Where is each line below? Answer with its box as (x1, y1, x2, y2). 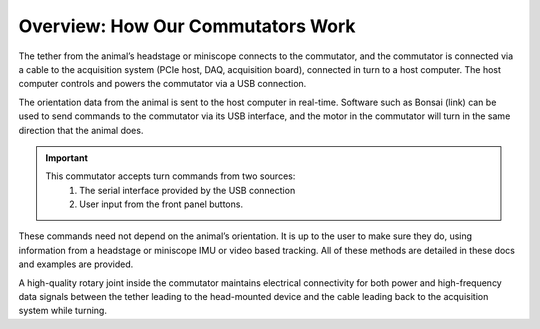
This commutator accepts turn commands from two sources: (45, 170, 296, 182)
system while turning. (18, 305, 107, 317)
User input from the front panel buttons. (79, 198, 244, 210)
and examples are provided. (18, 258, 134, 270)
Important (45, 151, 89, 164)
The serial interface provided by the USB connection (79, 184, 296, 196)
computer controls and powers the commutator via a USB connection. (18, 78, 307, 90)
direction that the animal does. (18, 124, 144, 136)
